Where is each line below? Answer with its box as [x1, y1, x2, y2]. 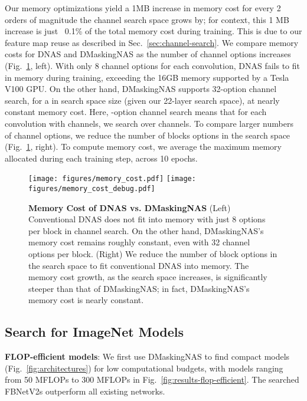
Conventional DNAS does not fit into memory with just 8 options [28, 213, 266, 225]
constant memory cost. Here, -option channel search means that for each [5, 106, 267, 118]
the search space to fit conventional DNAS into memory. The [28, 259, 249, 271]
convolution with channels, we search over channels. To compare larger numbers [5, 117, 293, 129]
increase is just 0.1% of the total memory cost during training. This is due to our [5, 25, 302, 37]
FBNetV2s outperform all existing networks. [5, 384, 165, 397]
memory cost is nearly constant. [28, 294, 144, 306]
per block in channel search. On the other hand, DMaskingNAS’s [28, 224, 264, 236]
